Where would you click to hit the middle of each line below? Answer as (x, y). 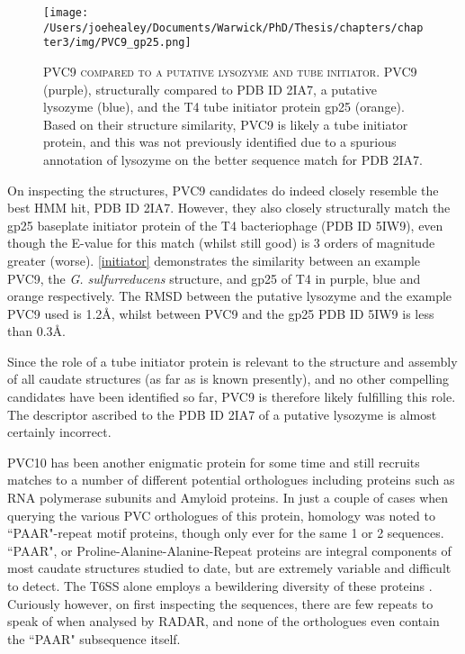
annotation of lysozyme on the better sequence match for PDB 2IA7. (233, 159)
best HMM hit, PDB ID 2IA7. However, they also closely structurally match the (229, 208)
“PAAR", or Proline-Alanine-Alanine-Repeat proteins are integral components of (229, 550)
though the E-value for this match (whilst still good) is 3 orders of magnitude (221, 243)
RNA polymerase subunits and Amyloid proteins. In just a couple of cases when (228, 498)
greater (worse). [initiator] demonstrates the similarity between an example (214, 260)
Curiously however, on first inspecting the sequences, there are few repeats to (220, 603)
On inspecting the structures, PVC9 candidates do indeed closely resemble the (223, 190)
